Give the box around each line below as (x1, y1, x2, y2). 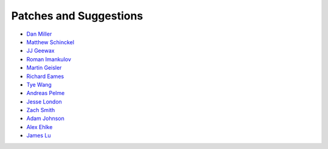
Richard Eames (26, 73, 64, 80)
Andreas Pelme (26, 90, 65, 97)
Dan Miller (26, 30, 52, 38)
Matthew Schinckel (26, 38, 75, 45)
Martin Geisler (26, 64, 62, 71)
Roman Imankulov (26, 55, 72, 63)
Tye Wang (26, 81, 52, 88)
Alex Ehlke (26, 123, 53, 130)
